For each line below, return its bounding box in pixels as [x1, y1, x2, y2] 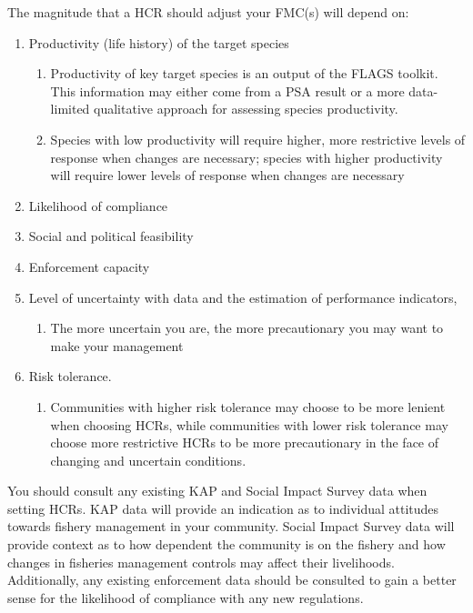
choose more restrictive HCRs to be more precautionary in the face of [50, 433, 439, 452]
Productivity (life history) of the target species [28, 33, 289, 52]
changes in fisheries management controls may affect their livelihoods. [7, 552, 395, 571]
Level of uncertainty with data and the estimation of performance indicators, [28, 287, 458, 306]
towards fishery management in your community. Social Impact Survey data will [7, 517, 455, 536]
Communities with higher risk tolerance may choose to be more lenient [50, 397, 446, 416]
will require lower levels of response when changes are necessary [50, 166, 405, 185]
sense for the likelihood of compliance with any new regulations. [7, 588, 364, 607]
